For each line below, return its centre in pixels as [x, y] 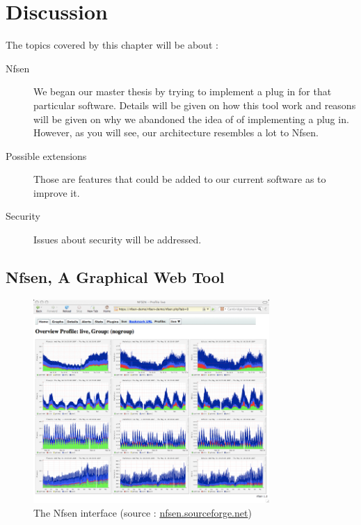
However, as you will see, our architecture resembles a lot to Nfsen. [176, 132]
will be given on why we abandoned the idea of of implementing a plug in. [191, 119]
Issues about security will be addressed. [118, 240]
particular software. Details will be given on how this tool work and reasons [195, 105]
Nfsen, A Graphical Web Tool [115, 277]
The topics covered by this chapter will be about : [112, 45]
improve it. [57, 192]
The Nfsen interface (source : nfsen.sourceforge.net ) [143, 512]
